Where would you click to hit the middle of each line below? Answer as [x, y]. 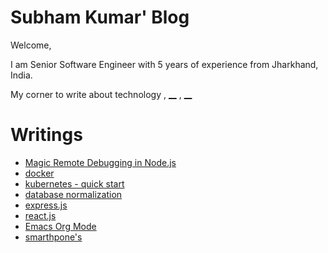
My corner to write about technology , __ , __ [101, 94]
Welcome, [31, 45]
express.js [46, 205]
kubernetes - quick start [74, 183]
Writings [46, 135]
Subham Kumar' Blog [100, 17]
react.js [40, 215]
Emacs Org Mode [60, 226]
